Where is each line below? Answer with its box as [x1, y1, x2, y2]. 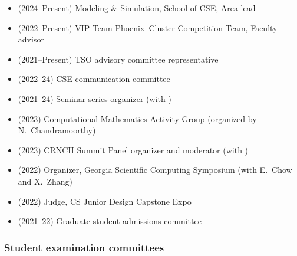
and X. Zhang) [18, 175, 72, 187]
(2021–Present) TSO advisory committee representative [18, 52, 219, 65]
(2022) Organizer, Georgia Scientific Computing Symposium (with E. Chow [18, 163, 292, 176]
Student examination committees [4, 239, 164, 254]
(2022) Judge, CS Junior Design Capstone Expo [18, 195, 192, 207]
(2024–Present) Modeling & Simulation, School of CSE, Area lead [18, 2, 256, 14]
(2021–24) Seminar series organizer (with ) [18, 92, 171, 104]
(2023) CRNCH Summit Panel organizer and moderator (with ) [18, 143, 249, 156]
